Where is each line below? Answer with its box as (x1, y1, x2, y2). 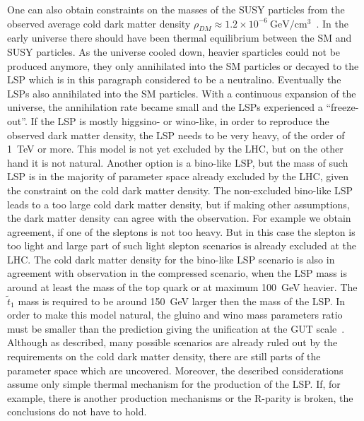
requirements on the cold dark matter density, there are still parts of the (7, 349, 321, 364)
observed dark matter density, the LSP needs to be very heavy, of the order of (7, 127, 345, 142)
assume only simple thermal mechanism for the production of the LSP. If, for (7, 376, 341, 391)
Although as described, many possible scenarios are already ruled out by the (7, 335, 338, 350)
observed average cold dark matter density (7, 16, 191, 30)
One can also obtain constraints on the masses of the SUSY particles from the (7, 2, 345, 16)
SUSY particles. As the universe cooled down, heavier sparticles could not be (7, 44, 341, 59)
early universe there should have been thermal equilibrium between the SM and (7, 30, 352, 45)
